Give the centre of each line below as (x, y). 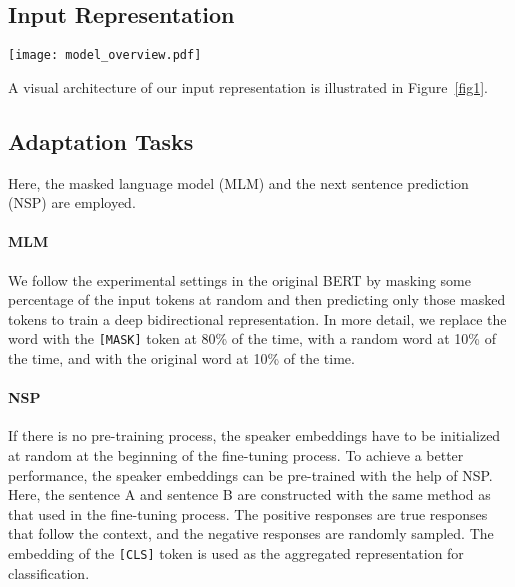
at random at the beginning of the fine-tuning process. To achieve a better (236, 455)
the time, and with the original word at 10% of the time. (181, 358)
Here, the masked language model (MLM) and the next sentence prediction (238, 182)
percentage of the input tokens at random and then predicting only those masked (257, 299)
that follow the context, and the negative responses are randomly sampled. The (251, 533)
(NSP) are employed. (72, 202)
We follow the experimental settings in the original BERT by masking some (239, 279)
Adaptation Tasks (101, 140)
